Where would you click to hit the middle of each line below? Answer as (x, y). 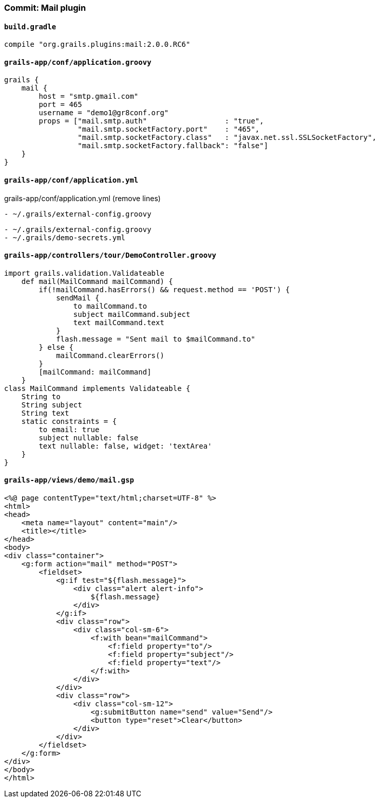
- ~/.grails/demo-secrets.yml (65, 237)
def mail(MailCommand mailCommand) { (97, 281)
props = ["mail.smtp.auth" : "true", (151, 121)
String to (41, 396)
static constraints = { (69, 421)
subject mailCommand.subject (132, 314)
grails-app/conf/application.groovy (78, 62)
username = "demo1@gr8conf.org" (104, 113)
